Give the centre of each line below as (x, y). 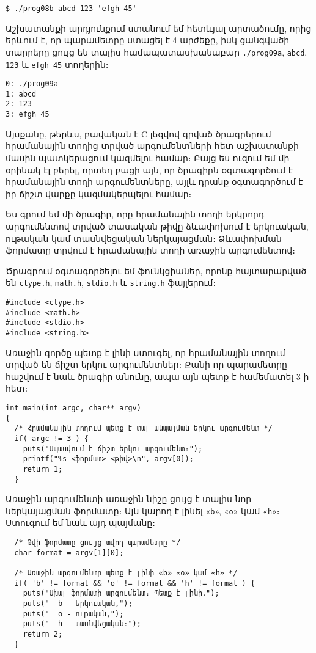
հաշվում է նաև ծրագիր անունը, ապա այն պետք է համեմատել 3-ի (157, 376)
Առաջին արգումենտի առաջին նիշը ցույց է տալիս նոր (129, 499)
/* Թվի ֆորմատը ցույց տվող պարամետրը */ (97, 543)
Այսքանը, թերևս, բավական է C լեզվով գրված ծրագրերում (138, 133)
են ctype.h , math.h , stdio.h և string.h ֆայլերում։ (111, 283)
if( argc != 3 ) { (52, 438)
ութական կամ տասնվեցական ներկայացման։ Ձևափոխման (144, 238)
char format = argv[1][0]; (69, 553)
